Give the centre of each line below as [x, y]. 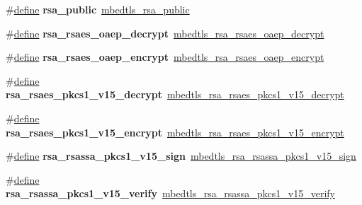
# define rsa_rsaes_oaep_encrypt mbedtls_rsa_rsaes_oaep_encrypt [165, 57]
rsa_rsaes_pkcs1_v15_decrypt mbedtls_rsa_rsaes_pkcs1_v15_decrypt [175, 94]
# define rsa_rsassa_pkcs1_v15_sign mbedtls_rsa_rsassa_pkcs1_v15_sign [181, 156]
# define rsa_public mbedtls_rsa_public [98, 9]
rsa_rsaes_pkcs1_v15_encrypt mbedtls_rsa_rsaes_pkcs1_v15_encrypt [175, 132]
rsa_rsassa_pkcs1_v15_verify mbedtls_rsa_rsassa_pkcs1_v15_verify [170, 193]
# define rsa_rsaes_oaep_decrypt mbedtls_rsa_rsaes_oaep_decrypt [165, 33]
